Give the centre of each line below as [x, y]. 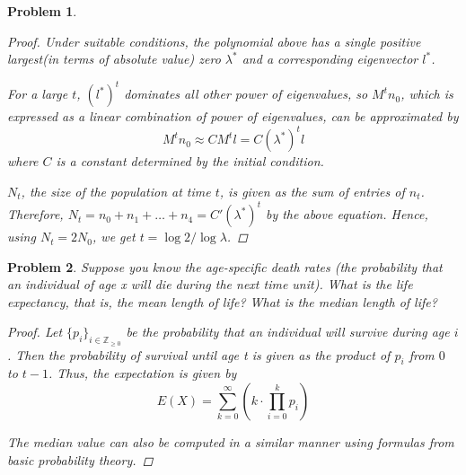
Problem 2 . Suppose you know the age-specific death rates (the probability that [225, 266]
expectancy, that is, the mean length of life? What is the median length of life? [222, 301]
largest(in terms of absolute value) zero [114, 59]
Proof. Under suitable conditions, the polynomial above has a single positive [214, 41]
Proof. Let [35, 332]
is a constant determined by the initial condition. [190, 161]
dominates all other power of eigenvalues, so [246, 94]
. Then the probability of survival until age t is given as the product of [199, 354]
